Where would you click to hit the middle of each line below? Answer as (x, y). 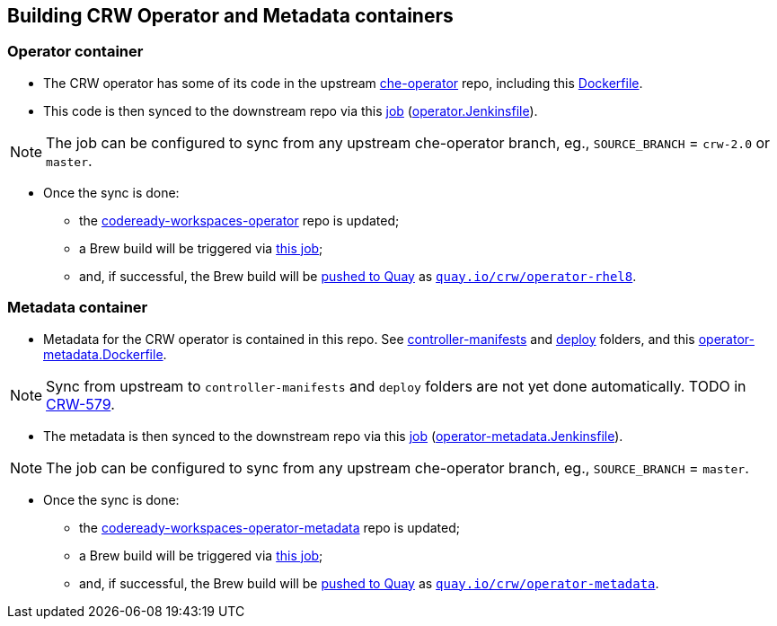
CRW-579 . (80, 404)
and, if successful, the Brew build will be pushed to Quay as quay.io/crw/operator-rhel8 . (358, 276)
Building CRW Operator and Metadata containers (230, 16)
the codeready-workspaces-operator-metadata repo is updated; (269, 527)
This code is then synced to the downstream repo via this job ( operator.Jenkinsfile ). (291, 110)
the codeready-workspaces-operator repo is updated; (239, 220)
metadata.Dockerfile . (105, 354)
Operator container (75, 52)
